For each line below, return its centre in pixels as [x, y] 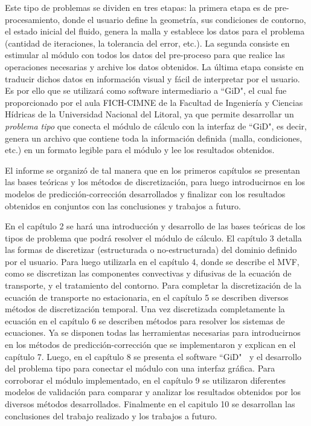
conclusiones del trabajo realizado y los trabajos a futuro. [111, 415]
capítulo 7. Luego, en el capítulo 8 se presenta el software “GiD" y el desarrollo [153, 356]
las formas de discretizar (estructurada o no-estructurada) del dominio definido [151, 250]
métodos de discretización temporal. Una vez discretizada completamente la [145, 309]
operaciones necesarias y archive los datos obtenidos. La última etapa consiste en [155, 66]
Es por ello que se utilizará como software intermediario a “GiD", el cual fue [146, 90]
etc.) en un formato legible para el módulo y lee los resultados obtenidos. [140, 150]
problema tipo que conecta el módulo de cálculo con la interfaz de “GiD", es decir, [156, 126]
